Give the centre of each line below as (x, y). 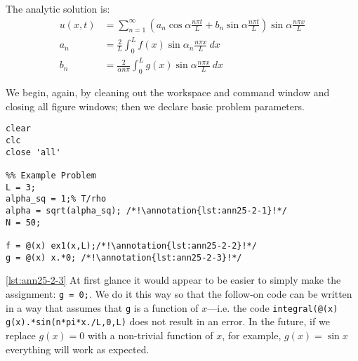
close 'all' (33, 152)
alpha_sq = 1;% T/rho (56, 199)
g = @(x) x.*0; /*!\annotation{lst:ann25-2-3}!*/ (124, 257)
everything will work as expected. (78, 349)
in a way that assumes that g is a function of (102, 307)
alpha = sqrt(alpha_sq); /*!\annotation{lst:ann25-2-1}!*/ (146, 211)
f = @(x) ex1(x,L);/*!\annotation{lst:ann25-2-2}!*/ (131, 246)
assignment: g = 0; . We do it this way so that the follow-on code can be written (179, 293)
